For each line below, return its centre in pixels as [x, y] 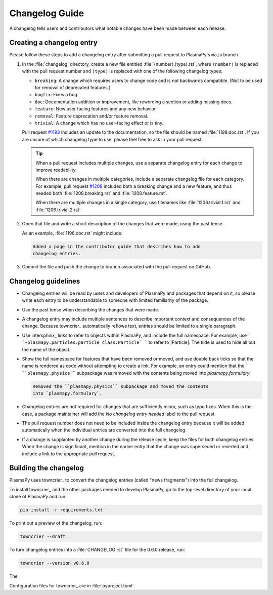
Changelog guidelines [45, 281]
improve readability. [56, 170]
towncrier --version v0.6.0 [55, 563]
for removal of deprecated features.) [73, 88]
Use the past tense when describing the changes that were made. [90, 309]
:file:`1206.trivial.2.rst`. [59, 210]
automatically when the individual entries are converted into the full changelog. [104, 430]
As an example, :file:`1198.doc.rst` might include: [72, 233]
